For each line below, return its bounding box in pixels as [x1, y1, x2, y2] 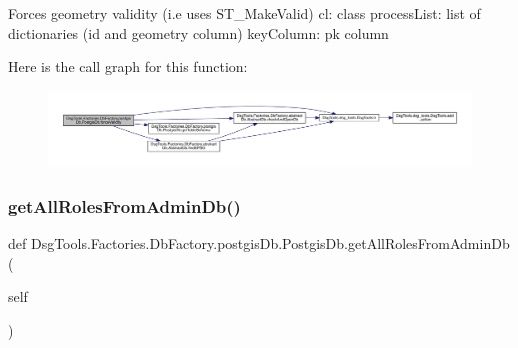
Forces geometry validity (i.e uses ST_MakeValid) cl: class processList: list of [8, 3, 481, 23]
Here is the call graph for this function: [8, 56, 248, 77]
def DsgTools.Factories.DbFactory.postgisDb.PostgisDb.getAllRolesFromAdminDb [8, 233, 510, 254]
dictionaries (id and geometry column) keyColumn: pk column [8, 22, 389, 43]
